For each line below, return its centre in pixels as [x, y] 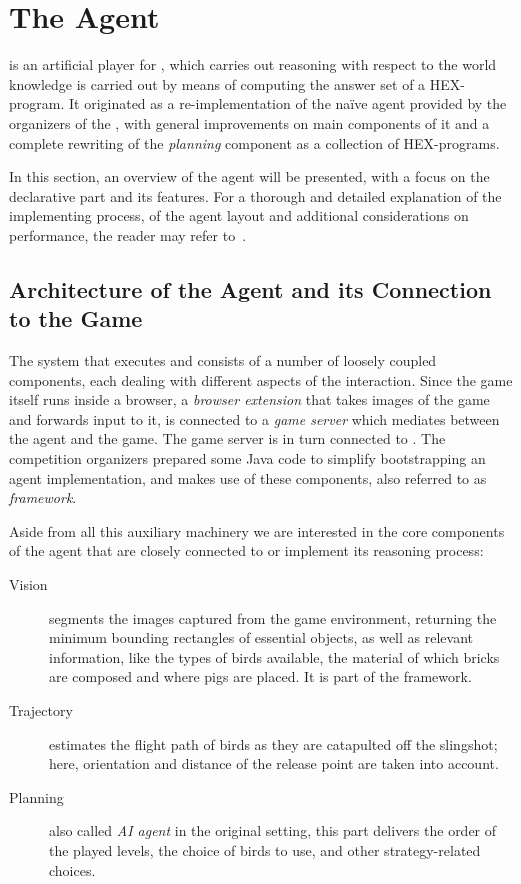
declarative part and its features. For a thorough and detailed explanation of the [255, 195]
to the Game [76, 318]
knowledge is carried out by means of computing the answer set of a [217, 83]
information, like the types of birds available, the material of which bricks [274, 656]
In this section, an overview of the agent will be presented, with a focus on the [249, 176]
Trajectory [41, 709]
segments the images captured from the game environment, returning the [273, 617]
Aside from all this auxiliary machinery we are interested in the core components [257, 530]
